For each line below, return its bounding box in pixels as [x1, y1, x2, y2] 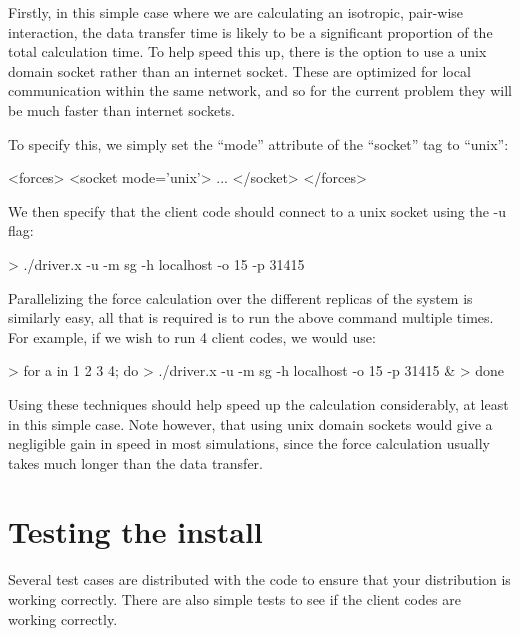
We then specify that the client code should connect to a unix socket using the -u [8, 200, 507, 221]
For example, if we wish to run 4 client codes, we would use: [8, 326, 376, 347]
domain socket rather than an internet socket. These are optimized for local [8, 60, 471, 81]
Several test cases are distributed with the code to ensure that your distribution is [8, 569, 511, 590]
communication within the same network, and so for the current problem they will [8, 80, 512, 101]
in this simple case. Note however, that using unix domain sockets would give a [8, 413, 493, 434]
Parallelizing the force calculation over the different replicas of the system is [8, 287, 473, 308]
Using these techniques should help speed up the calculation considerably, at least [8, 393, 509, 414]
